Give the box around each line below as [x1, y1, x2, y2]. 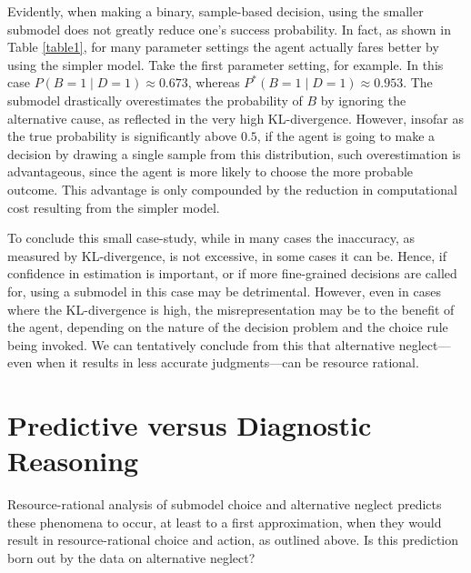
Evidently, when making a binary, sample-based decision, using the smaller [7, 2, 424, 20]
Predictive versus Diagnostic [7, 407, 372, 444]
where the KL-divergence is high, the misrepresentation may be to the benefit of [7, 299, 455, 318]
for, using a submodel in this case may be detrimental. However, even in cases [7, 281, 441, 300]
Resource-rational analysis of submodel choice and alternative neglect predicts [7, 495, 442, 514]
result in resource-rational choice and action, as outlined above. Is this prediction [7, 530, 459, 549]
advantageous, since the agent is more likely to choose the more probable [7, 162, 414, 181]
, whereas [187, 73, 240, 92]
